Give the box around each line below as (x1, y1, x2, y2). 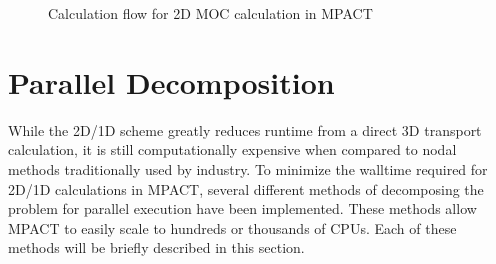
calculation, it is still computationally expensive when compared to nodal (8, 139, 457, 160)
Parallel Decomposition (8, 61, 335, 102)
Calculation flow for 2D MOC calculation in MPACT (48, 3, 373, 23)
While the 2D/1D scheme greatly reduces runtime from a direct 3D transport (8, 119, 482, 140)
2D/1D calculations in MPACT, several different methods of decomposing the (8, 178, 484, 199)
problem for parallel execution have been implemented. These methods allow (8, 198, 477, 219)
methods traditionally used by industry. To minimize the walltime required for (8, 158, 488, 179)
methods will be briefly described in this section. (8, 237, 305, 258)
